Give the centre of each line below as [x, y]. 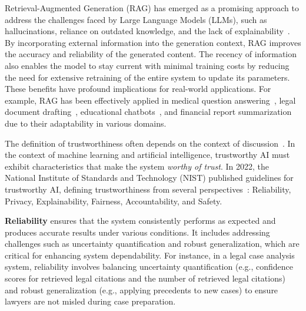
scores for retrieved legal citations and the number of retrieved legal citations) [145, 278]
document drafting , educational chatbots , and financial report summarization [148, 112]
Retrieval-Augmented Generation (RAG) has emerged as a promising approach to [152, 8]
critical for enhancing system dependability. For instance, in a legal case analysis [150, 255]
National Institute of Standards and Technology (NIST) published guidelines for [149, 178]
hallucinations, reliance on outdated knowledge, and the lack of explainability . [147, 31]
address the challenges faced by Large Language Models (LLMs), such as [136, 19]
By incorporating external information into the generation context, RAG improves [153, 42]
